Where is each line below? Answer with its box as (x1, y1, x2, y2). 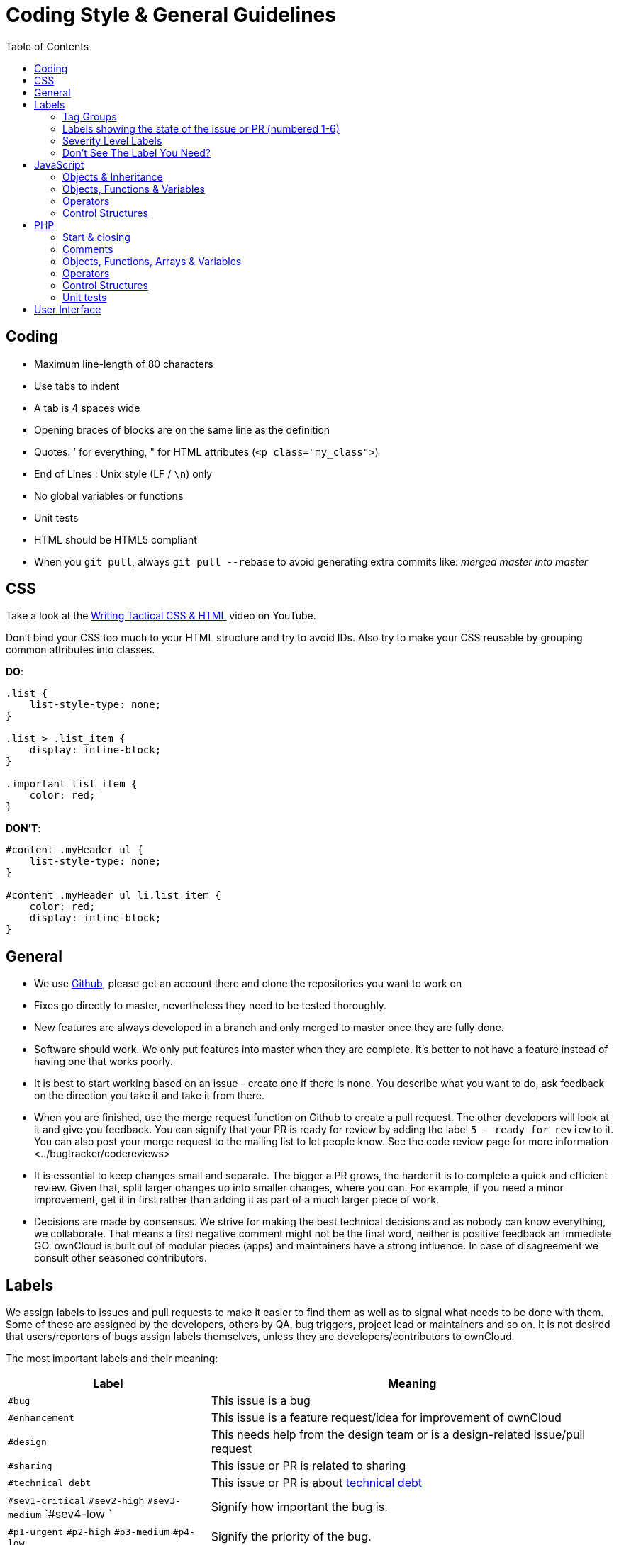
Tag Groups (62, 110, 117, 123)
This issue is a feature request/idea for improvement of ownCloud (211, 1410, 562, 1425)
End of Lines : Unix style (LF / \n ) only (34, 467, 213, 480)
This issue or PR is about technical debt (211, 1476, 422, 1490)
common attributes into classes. (6, 644, 155, 656)
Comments (62, 242, 113, 255)
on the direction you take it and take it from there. (34, 1089, 264, 1102)
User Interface (34, 303, 101, 315)
